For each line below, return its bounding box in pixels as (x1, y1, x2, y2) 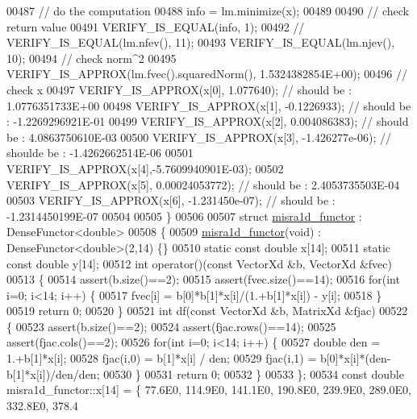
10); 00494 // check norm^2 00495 (6, 49, 177, 66)
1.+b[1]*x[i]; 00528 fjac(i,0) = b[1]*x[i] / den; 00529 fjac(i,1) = (6, 350, 317, 367)
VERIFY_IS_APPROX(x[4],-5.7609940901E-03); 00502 (6, 160, 284, 176)
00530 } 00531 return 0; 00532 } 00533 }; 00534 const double (103, 365, 404, 382)
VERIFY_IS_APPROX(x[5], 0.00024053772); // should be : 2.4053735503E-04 (6, 176, 400, 193)
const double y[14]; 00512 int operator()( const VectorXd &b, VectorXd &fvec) (6, 255, 392, 272)
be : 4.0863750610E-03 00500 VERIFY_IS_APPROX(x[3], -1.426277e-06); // (6, 128, 391, 145)
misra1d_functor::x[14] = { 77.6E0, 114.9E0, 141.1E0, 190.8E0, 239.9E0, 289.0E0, (6, 381, 411, 398)
